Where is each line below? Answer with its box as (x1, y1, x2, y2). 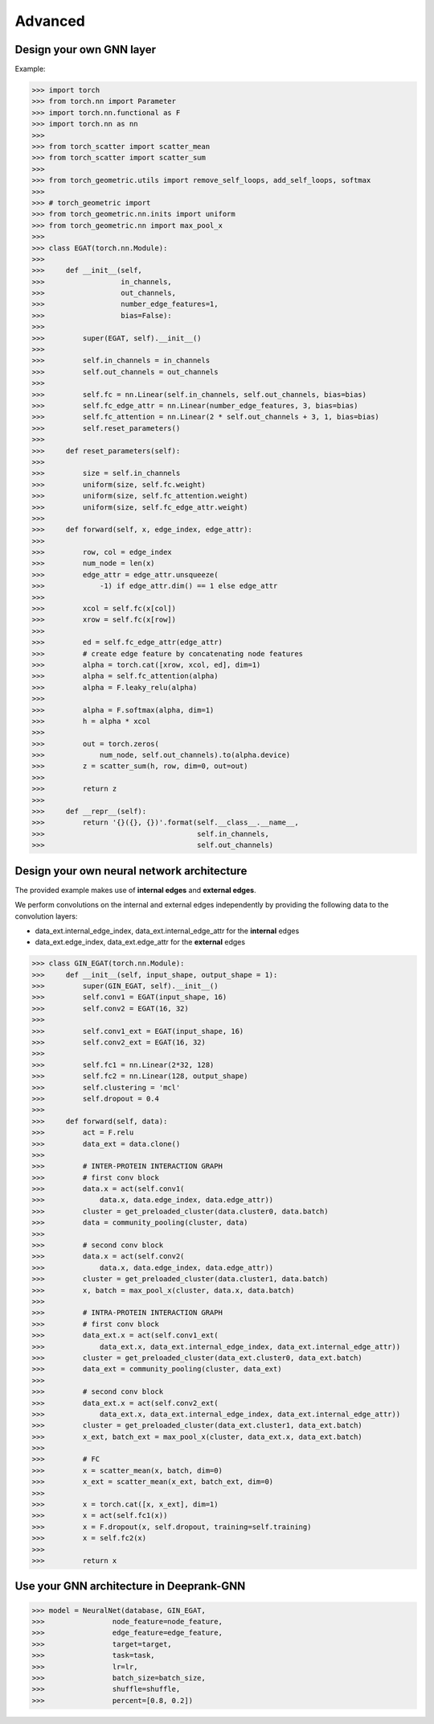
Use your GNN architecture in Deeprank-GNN (14, 1579, 246, 1594)
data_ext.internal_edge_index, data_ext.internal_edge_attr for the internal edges (35, 926, 300, 936)
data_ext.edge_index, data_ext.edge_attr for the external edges (35, 937, 245, 947)
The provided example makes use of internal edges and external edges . (14, 885, 256, 895)
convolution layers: (14, 911, 78, 921)
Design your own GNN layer (14, 43, 157, 56)
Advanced (14, 12, 86, 30)
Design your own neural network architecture (14, 864, 248, 878)
